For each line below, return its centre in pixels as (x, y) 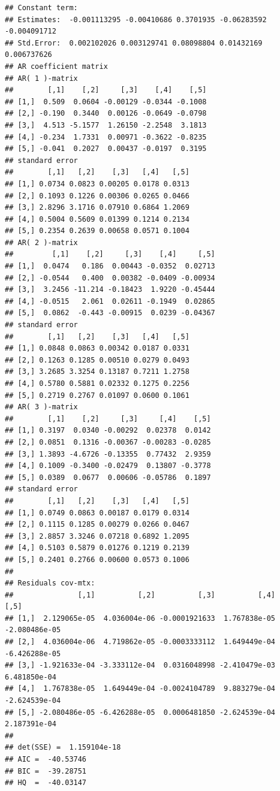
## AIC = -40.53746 (46, 759)
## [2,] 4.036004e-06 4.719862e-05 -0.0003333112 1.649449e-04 (140, 642)
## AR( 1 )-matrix (41, 78)
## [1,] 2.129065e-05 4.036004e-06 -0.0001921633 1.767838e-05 (140, 618)
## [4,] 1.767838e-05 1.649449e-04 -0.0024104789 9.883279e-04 (140, 689)
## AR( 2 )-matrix (41, 242)
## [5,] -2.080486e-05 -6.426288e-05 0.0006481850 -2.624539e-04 (140, 712)
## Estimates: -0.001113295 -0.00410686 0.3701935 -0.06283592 (136, 19)
